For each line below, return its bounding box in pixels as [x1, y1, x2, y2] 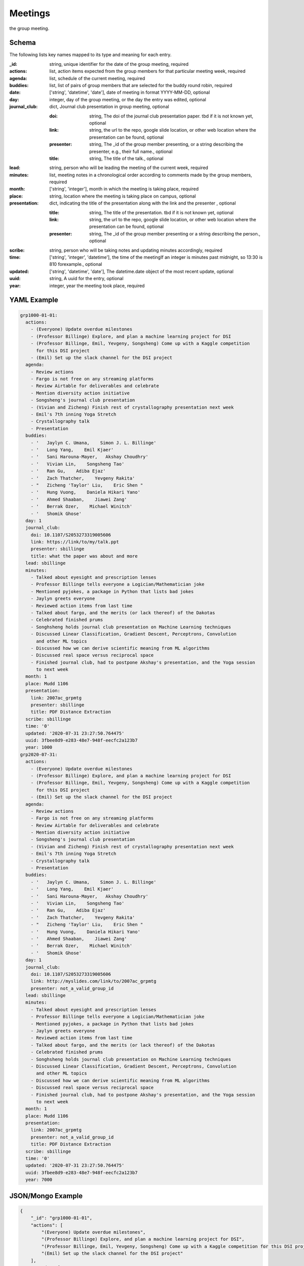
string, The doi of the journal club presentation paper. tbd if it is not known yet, [89, 113, 253, 119]
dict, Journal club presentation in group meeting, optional [49, 104, 169, 110]
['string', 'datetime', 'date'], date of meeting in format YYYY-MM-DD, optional [49, 89, 210, 96]
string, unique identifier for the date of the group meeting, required [49, 61, 188, 67]
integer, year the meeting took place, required [49, 283, 145, 289]
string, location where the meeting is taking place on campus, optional [49, 193, 196, 199]
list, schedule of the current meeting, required [49, 75, 145, 81]
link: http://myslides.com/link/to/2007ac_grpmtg [30, 978, 157, 984]
